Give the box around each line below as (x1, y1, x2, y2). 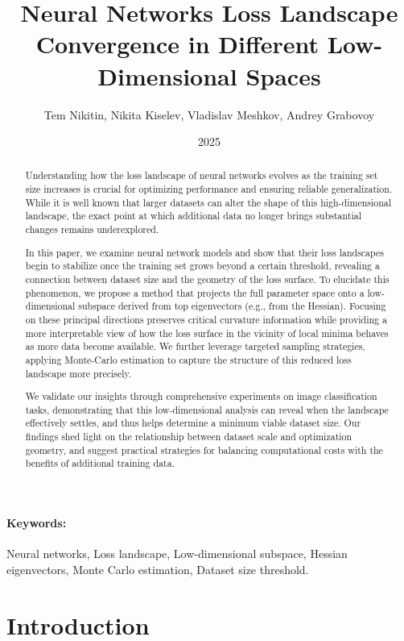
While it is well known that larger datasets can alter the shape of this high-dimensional (25, 195, 392, 209)
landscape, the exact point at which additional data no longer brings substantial (25, 209, 362, 223)
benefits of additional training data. (25, 456, 175, 470)
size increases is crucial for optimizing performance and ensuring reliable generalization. (25, 182, 393, 196)
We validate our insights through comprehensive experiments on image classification (25, 389, 377, 403)
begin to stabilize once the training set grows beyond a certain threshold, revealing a (25, 259, 380, 273)
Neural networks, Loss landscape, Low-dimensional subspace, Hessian (6, 545, 348, 562)
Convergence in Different (35, 27, 319, 60)
